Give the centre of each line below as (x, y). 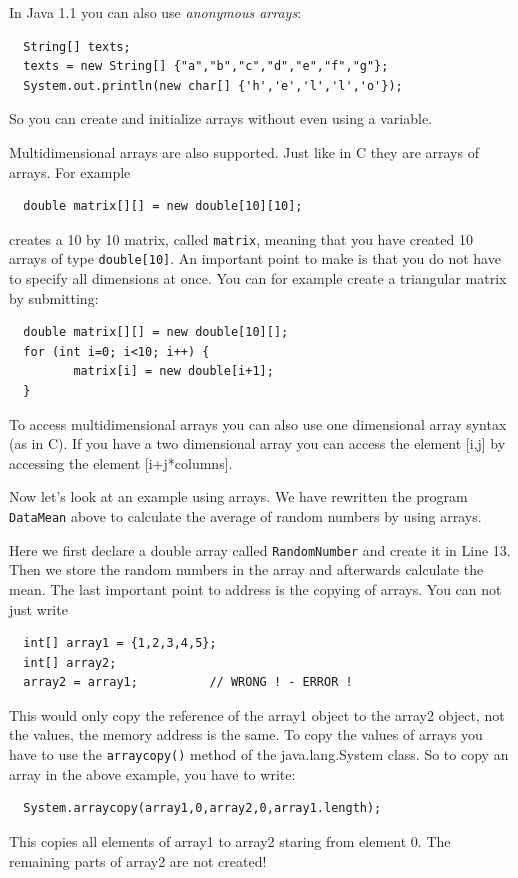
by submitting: (54, 297)
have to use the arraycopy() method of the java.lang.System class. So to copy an (259, 754)
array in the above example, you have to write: (152, 773)
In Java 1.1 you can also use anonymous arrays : (155, 12)
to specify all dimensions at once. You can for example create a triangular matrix (258, 278)
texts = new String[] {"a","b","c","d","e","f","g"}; (206, 66)
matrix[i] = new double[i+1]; (173, 371)
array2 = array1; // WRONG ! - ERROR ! (188, 682)
